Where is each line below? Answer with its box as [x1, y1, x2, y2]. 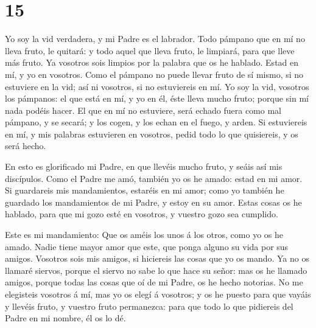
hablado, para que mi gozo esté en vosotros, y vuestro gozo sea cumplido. [5, 208, 278, 220]
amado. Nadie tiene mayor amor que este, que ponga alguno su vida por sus [5, 240, 289, 253]
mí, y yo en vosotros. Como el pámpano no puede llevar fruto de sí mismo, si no [5, 68, 304, 80]
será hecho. [5, 139, 46, 152]
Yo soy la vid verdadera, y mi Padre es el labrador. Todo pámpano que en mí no [5, 32, 305, 45]
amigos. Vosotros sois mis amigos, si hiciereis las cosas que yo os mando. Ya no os [5, 252, 309, 265]
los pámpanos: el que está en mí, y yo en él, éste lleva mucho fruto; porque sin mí [5, 92, 309, 105]
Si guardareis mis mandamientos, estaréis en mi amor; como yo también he [5, 184, 284, 197]
